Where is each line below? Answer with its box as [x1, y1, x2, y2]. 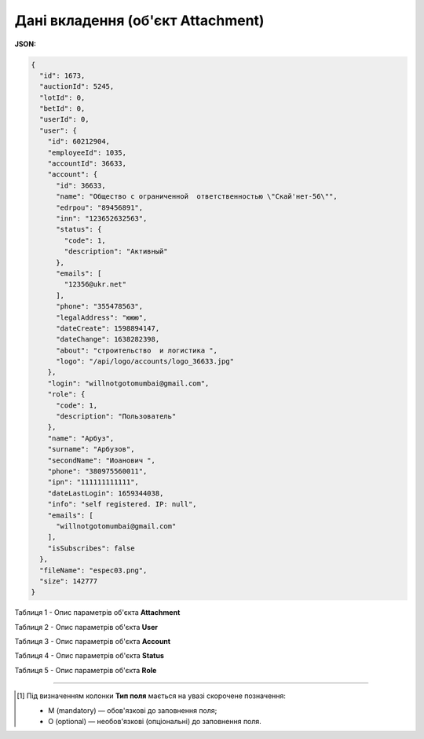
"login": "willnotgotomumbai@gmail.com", [47, 379, 210, 388]
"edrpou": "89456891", [56, 203, 144, 212]
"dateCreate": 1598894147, [56, 324, 160, 333]
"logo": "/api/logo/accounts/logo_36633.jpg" [56, 357, 235, 366]
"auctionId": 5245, [39, 82, 115, 91]
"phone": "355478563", [56, 302, 144, 311]
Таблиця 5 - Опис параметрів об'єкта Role [14, 665, 157, 675]
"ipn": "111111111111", [47, 477, 139, 487]
